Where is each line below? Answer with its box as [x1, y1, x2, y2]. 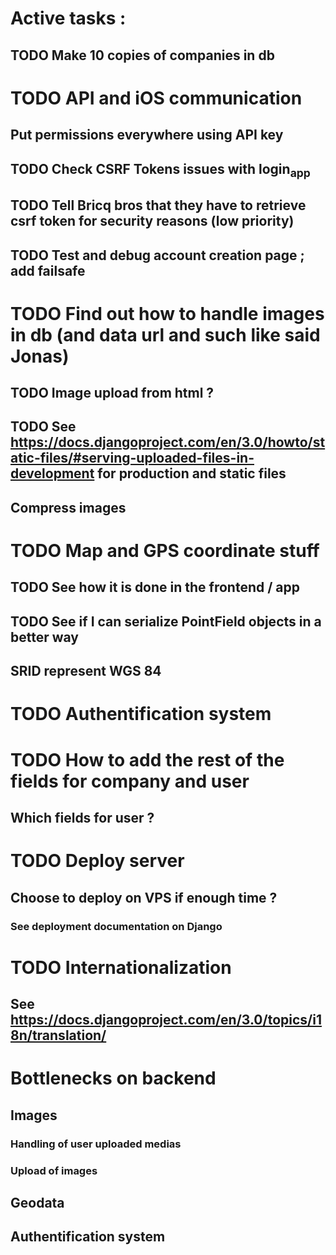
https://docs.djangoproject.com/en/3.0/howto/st [10, 434, 326, 451]
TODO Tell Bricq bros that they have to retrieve [10, 197, 307, 214]
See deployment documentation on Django [10, 919, 223, 933]
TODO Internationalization [10, 956, 232, 979]
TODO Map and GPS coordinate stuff [10, 540, 320, 562]
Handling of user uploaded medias [10, 1137, 182, 1151]
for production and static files [97, 465, 287, 482]
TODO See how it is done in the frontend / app [10, 579, 301, 596]
